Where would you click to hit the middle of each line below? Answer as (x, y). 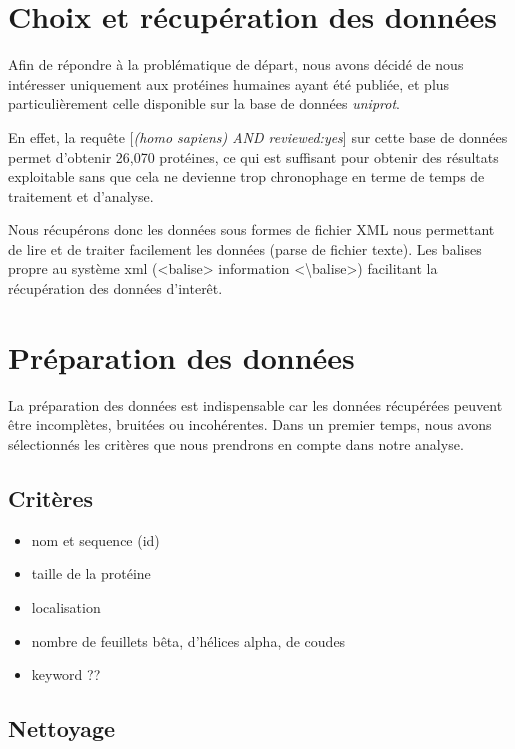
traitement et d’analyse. (81, 195)
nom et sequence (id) (95, 539)
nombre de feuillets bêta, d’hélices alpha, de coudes (188, 640)
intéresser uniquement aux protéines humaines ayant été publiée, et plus (229, 83)
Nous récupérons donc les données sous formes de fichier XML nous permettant (251, 229)
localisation (66, 606)
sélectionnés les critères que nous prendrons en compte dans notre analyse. (236, 443)
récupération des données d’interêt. (115, 288)
